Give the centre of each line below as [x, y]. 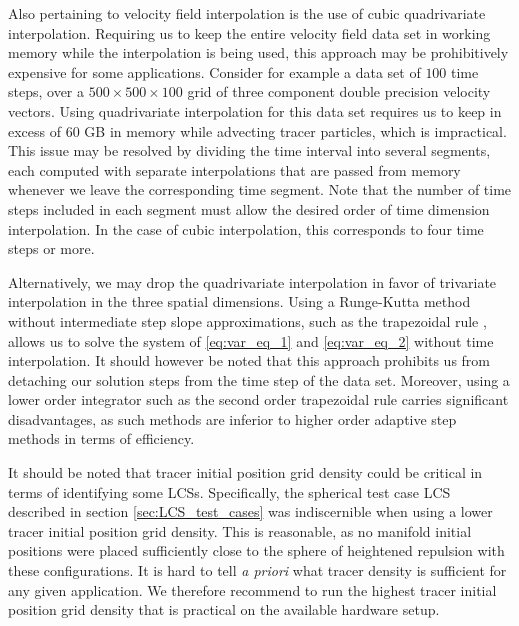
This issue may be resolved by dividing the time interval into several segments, [249, 150]
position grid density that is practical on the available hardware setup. [224, 609]
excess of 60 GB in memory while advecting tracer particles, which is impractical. [257, 130]
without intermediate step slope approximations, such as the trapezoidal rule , [247, 320]
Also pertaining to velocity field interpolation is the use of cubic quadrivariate [247, 13]
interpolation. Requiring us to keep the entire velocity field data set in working [249, 32]
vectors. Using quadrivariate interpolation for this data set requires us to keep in [255, 110]
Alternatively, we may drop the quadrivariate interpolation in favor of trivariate [252, 281]
